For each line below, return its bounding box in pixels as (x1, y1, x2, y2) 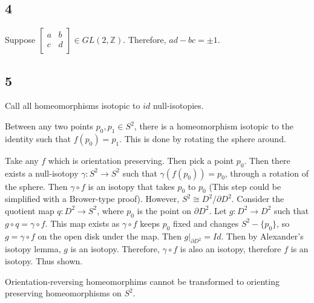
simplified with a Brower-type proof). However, (5, 192, 180, 205)
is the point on (137, 204, 192, 217)
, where (97, 204, 124, 217)
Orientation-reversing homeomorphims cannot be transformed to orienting (5, 275, 280, 287)
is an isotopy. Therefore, (70, 243, 160, 255)
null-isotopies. (152, 99, 204, 112)
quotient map (5, 204, 54, 217)
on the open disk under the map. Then (38, 229, 182, 242)
